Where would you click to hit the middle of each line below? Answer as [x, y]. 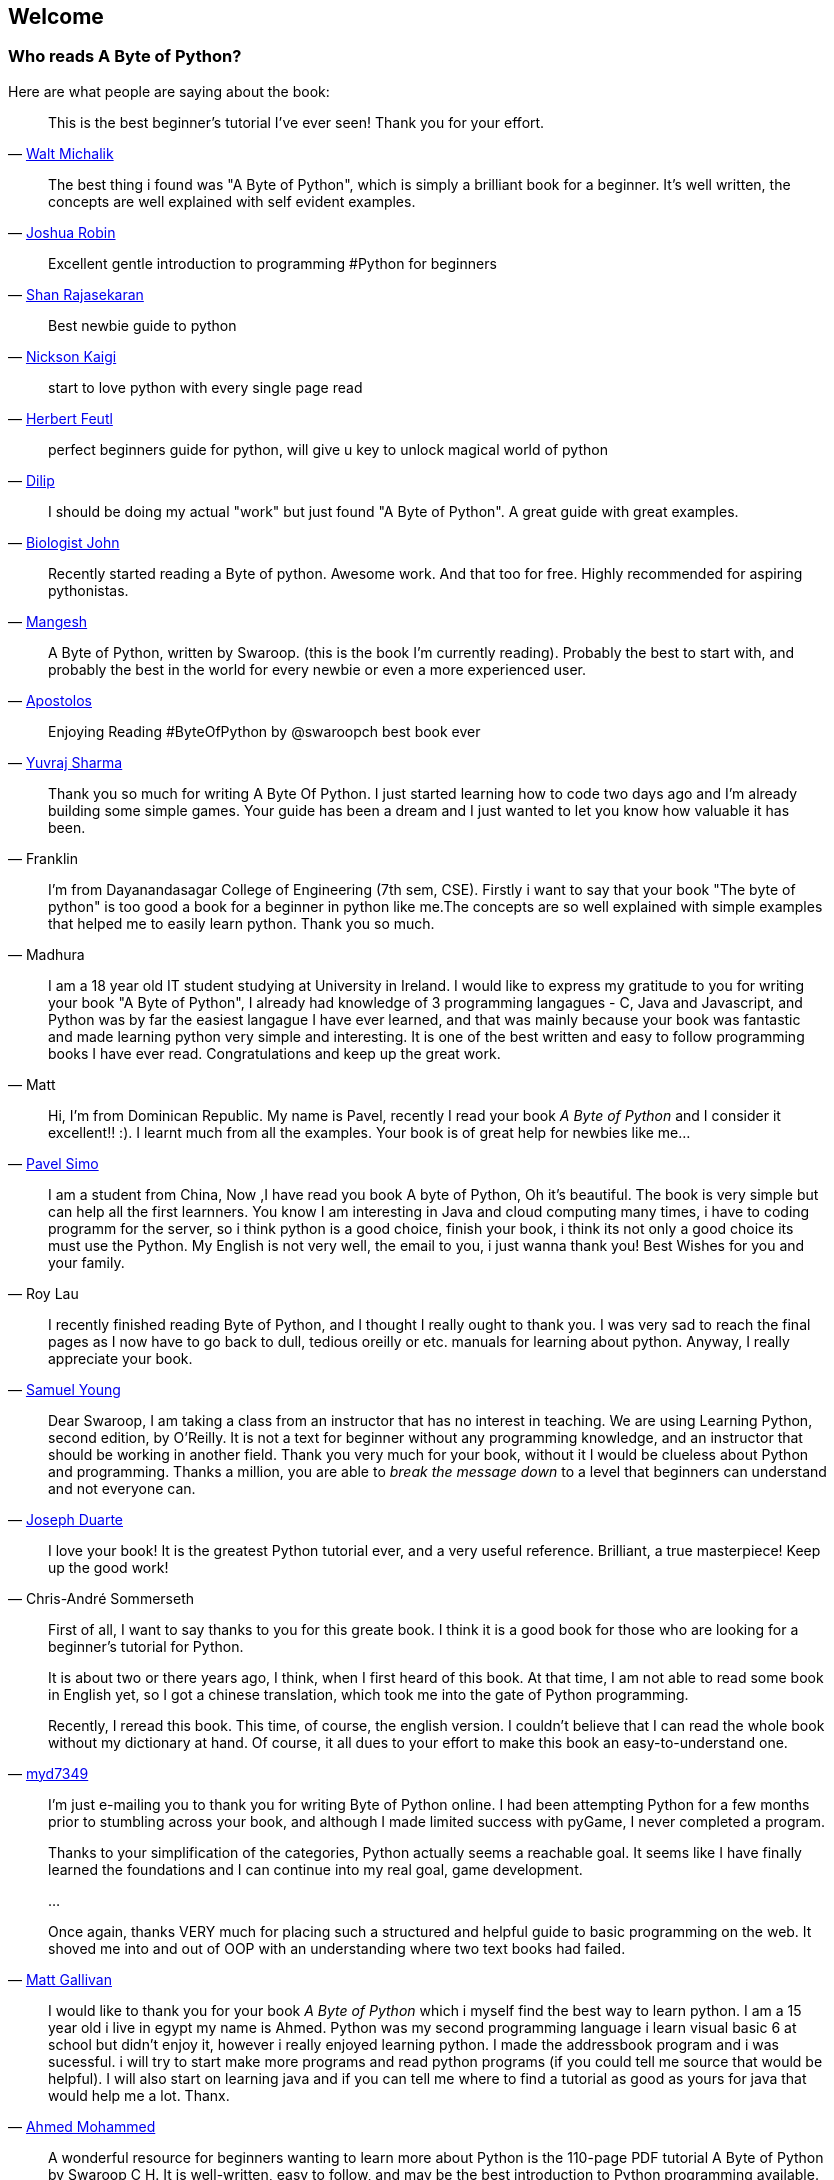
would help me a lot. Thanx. [139, 2095]
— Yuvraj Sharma [65, 762]
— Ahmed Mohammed [82, 2126]
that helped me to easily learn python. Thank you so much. [241, 923]
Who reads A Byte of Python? [125, 56]
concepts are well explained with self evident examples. [232, 201]
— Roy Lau [43, 1293]
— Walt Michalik [61, 153]
